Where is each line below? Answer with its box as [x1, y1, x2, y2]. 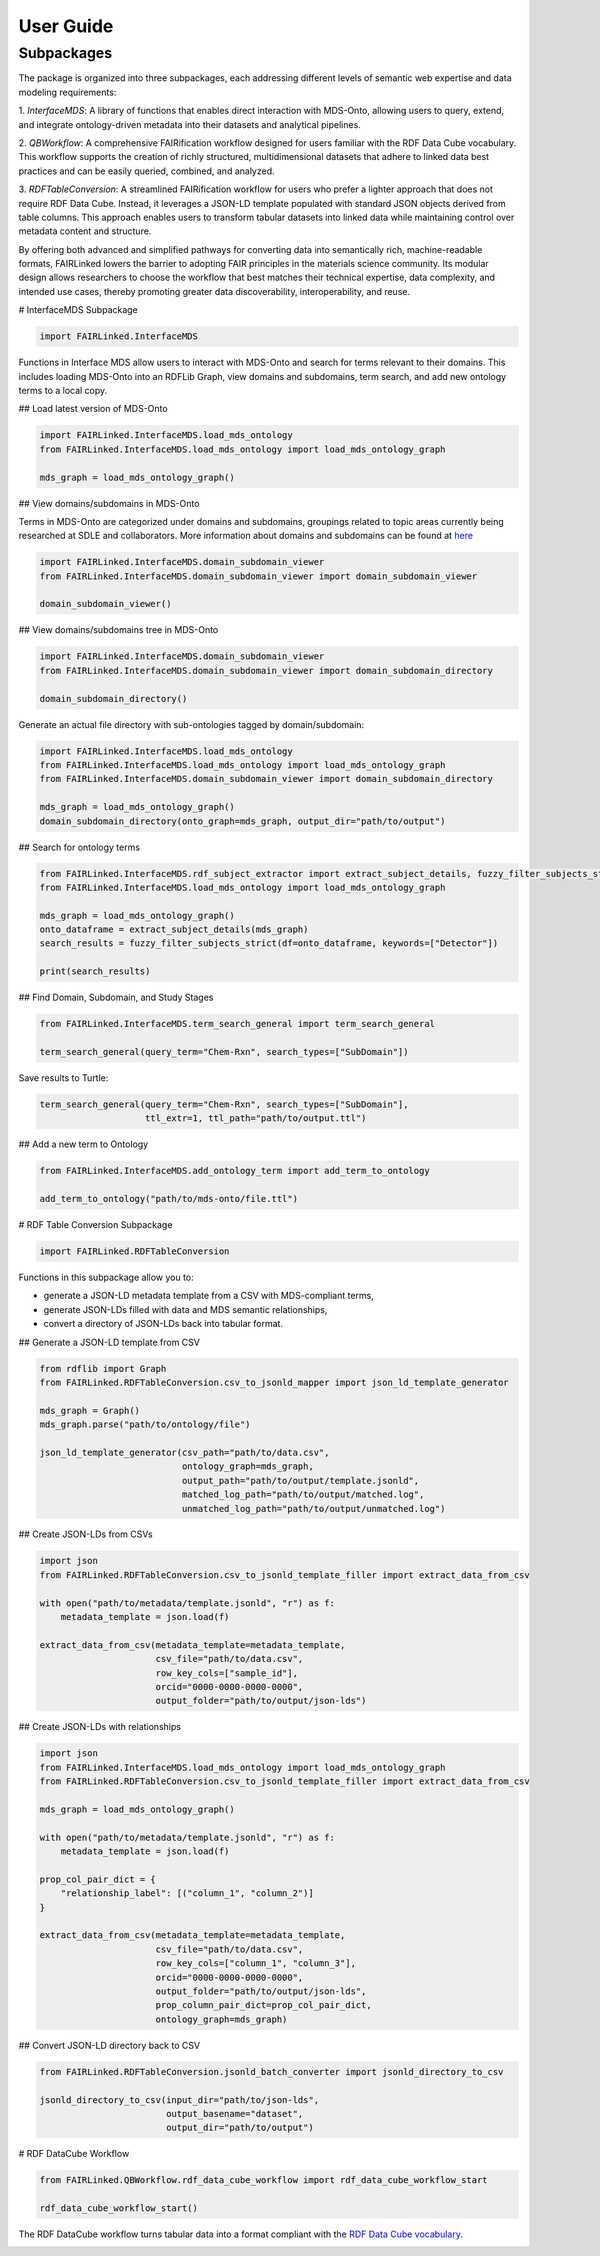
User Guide [18, 15, 114, 37]
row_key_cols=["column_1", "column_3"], [155, 1958, 357, 1969]
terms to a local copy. [18, 385, 108, 396]
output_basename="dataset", [165, 2108, 304, 2119]
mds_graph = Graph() [39, 1405, 140, 1416]
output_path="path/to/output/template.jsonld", [181, 1475, 420, 1486]
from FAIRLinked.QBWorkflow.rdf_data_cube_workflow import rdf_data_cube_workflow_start [39, 2175, 489, 2186]
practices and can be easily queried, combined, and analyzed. [18, 165, 275, 177]
